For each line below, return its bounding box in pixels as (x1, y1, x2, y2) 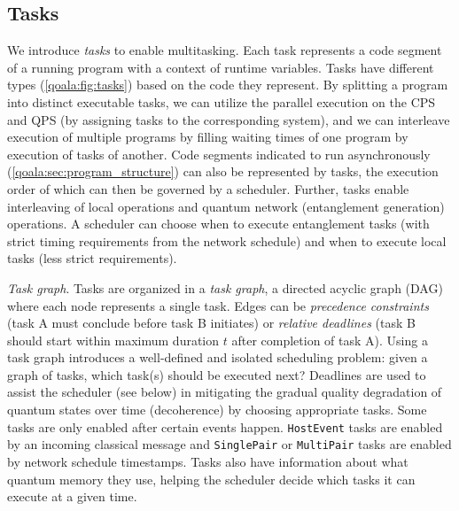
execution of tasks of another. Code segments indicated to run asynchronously (7, 144, 431, 163)
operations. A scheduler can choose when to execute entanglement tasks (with (7, 214, 430, 233)
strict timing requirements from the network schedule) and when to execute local (7, 231, 447, 250)
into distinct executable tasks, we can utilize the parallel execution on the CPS (7, 92, 436, 111)
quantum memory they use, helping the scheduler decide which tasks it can (7, 469, 416, 488)
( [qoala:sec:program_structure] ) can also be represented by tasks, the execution (7, 162, 439, 181)
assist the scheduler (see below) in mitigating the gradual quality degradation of (7, 383, 442, 401)
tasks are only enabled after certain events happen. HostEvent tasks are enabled (7, 417, 443, 436)
